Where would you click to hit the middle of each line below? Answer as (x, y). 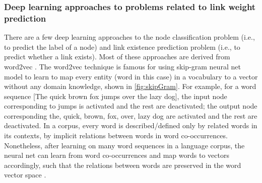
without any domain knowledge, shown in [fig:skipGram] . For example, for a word (130, 86)
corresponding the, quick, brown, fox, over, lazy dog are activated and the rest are (131, 115)
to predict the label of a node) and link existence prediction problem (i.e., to (122, 47)
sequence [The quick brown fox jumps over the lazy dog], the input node (116, 96)
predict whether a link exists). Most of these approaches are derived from (117, 57)
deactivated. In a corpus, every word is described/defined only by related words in (131, 125)
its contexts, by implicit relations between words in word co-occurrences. (116, 135)
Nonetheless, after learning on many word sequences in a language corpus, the (124, 145)
